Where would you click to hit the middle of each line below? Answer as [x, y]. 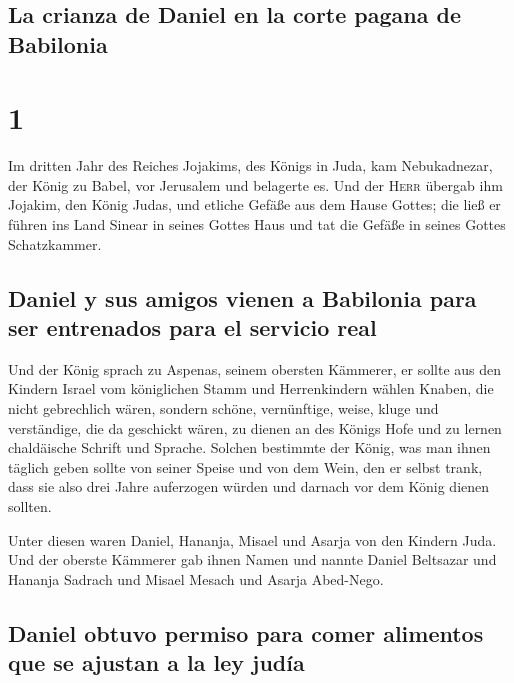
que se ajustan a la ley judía [156, 662]
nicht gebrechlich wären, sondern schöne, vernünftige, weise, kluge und [223, 408]
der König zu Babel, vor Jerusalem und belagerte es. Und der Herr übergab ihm [255, 184]
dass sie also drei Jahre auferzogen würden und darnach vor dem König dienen [249, 486]
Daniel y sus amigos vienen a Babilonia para [242, 297]
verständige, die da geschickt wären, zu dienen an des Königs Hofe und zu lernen [255, 427]
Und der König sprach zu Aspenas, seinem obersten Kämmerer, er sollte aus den [255, 368]
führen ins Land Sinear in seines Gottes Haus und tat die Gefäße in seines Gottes [257, 224]
